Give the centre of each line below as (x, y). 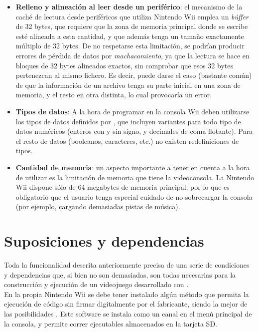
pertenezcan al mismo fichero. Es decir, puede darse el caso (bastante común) (134, 75)
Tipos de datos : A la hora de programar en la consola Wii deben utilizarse (132, 111)
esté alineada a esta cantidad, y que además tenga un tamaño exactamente (130, 36)
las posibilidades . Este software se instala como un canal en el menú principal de (128, 313)
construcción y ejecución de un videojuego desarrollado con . (96, 284)
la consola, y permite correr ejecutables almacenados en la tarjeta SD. (111, 323)
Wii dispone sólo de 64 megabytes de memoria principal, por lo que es (123, 187)
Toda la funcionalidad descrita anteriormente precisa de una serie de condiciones (127, 265)
